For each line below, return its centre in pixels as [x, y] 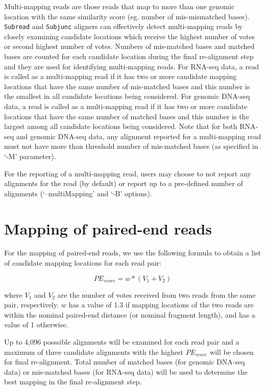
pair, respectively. [32, 305]
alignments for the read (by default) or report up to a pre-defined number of [124, 183]
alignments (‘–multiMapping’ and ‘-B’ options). [78, 193]
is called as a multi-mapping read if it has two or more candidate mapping [121, 76]
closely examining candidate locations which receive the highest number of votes [130, 36]
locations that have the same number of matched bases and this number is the [127, 116]
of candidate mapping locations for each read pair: [83, 263]
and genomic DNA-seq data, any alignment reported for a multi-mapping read [139, 136]
